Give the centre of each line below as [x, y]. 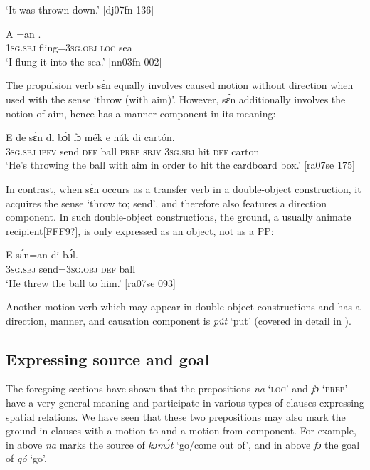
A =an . [23, 33]
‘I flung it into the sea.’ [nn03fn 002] [84, 61]
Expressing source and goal [108, 359]
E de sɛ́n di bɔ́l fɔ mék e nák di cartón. [90, 137]
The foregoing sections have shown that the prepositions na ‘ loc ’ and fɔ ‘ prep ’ [177, 388]
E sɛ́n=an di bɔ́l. [42, 255]
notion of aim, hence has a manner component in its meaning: [141, 113]
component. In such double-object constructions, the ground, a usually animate [179, 217]
